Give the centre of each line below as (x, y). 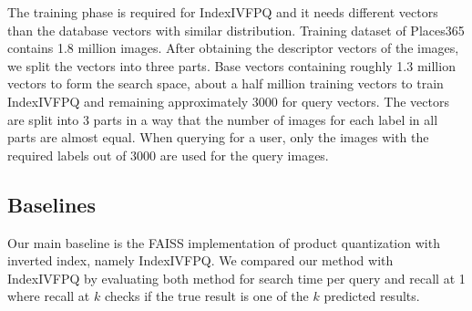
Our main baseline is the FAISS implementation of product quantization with (224, 242)
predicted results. (372, 296)
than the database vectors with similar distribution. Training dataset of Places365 (236, 30)
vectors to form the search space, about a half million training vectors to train (226, 83)
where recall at (49, 296)
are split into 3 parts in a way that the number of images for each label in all (223, 119)
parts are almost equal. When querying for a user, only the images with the (218, 137)
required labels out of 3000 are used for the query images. (168, 155)
